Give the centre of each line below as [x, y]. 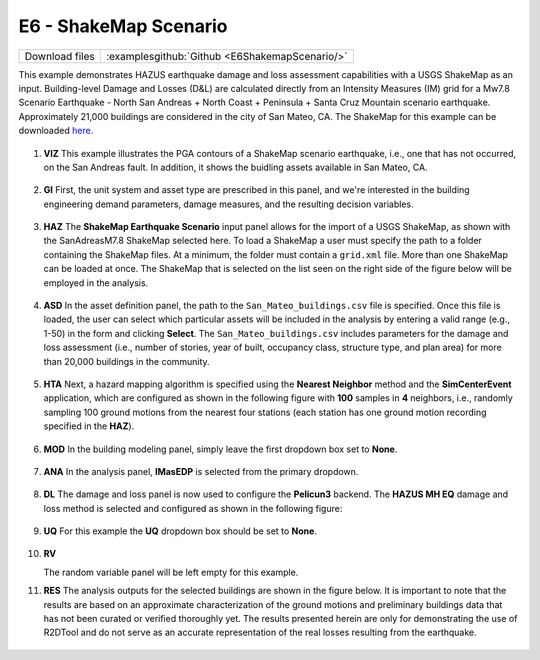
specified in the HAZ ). [89, 426]
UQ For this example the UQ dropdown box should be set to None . [180, 531]
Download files [59, 56]
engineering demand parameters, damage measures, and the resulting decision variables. [228, 204]
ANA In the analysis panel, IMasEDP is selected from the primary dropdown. [201, 471]
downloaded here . [56, 131]
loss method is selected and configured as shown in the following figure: [193, 508]
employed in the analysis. [96, 282]
